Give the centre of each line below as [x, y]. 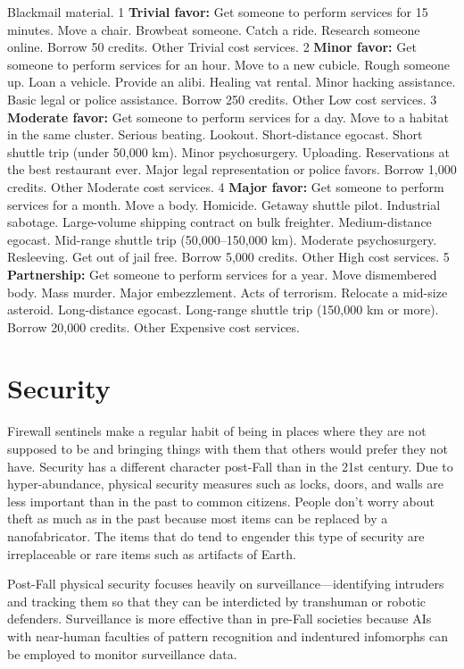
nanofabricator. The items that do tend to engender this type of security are [216, 535]
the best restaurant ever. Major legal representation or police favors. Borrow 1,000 [232, 169]
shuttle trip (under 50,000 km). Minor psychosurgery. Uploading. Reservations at [228, 151]
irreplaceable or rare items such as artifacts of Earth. [152, 553]
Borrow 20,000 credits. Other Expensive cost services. [153, 326]
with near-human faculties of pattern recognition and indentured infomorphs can [228, 636]
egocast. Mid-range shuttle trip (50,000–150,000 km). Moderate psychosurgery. [222, 239]
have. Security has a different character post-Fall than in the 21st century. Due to [230, 466]
